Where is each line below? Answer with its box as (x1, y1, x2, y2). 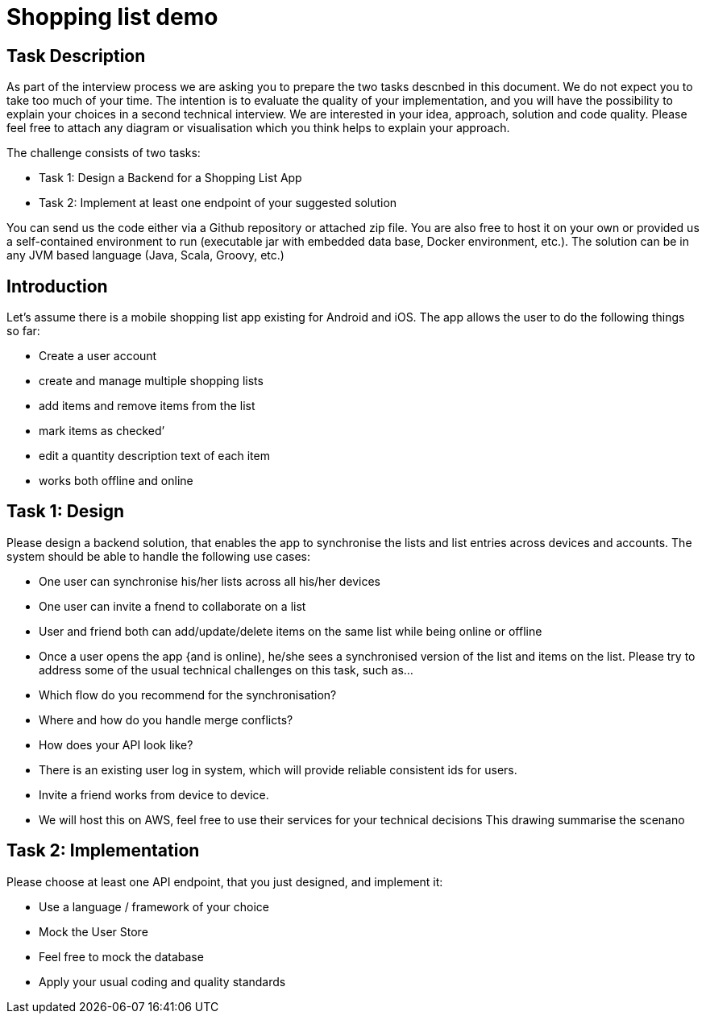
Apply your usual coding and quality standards (39, 974, 286, 989)
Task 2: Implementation (6, 840, 200, 861)
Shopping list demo (6, 3, 218, 31)
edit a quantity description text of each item (39, 449, 270, 463)
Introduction (6, 276, 108, 296)
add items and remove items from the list (39, 399, 255, 413)
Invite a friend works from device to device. (39, 787, 269, 802)
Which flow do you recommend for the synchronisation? (39, 687, 337, 702)
